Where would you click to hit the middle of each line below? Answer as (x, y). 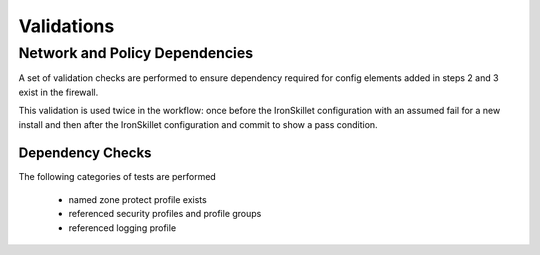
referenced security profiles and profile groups (165, 214)
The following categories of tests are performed (117, 177)
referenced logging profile (122, 227)
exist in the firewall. (58, 92)
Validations (66, 26)
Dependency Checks (85, 153)
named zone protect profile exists (137, 199)
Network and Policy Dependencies (136, 53)
